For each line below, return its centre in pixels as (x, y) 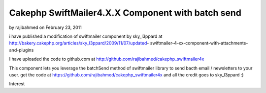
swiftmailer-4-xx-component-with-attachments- (199, 43)
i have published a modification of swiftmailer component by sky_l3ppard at (86, 36)
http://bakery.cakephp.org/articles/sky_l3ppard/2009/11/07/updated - (79, 43)
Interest (17, 84)
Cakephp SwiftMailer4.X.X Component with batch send (125, 13)
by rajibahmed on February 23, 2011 (46, 27)
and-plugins (21, 50)
